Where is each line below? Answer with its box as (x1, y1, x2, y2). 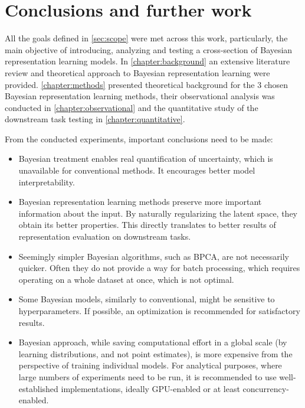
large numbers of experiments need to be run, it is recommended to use (18, 370, 277, 383)
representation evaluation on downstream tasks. (18, 230, 191, 243)
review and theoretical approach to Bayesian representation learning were (5, 66, 270, 79)
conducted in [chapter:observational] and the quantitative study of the (5, 101, 258, 113)
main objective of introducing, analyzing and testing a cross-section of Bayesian (5, 43, 293, 56)
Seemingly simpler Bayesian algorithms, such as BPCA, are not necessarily (18, 250, 289, 262)
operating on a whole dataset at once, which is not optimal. (18, 273, 234, 285)
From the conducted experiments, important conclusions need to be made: (5, 132, 273, 145)
